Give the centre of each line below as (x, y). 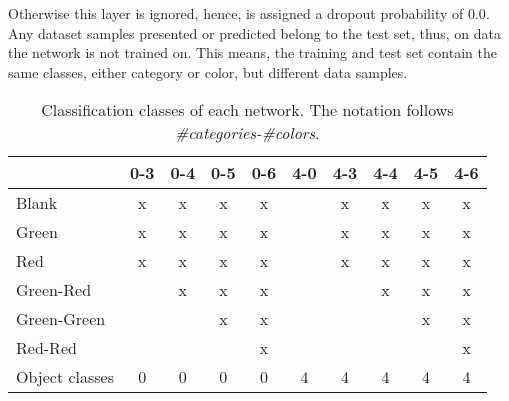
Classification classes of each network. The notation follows (247, 110)
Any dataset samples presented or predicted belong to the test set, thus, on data (254, 32)
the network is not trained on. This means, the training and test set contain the (252, 52)
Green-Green (61, 319)
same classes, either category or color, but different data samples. (208, 71)
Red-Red (46, 348)
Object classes (65, 377)
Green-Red (54, 290)
